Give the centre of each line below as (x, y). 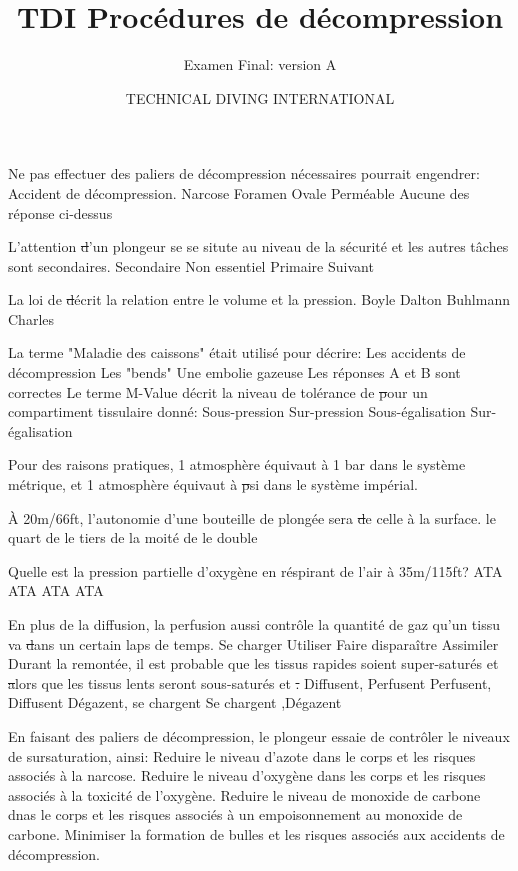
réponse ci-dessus (60, 212)
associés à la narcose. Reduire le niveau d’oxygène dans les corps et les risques (247, 775)
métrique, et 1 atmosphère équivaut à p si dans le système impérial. (213, 484)
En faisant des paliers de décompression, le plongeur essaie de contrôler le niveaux (259, 735)
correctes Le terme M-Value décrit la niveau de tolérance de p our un (218, 391)
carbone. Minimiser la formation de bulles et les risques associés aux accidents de (256, 833)
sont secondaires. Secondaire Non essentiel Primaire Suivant (191, 265)
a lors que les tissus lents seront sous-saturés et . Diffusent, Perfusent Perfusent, (250, 682)
